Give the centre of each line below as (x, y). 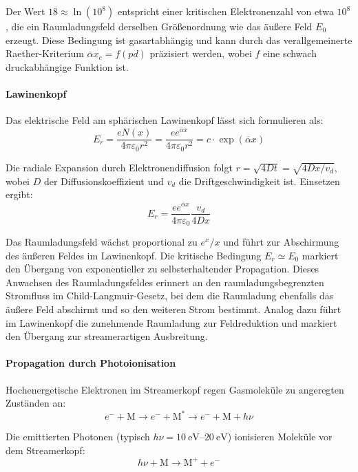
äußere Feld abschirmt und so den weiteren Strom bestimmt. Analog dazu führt (173, 309)
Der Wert (25, 11)
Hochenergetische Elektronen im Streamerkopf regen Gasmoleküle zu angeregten (175, 389)
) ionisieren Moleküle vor (280, 437)
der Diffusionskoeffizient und (104, 181)
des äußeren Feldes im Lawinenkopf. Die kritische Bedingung (134, 255)
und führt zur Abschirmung (281, 242)
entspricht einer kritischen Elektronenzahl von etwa (225, 11)
